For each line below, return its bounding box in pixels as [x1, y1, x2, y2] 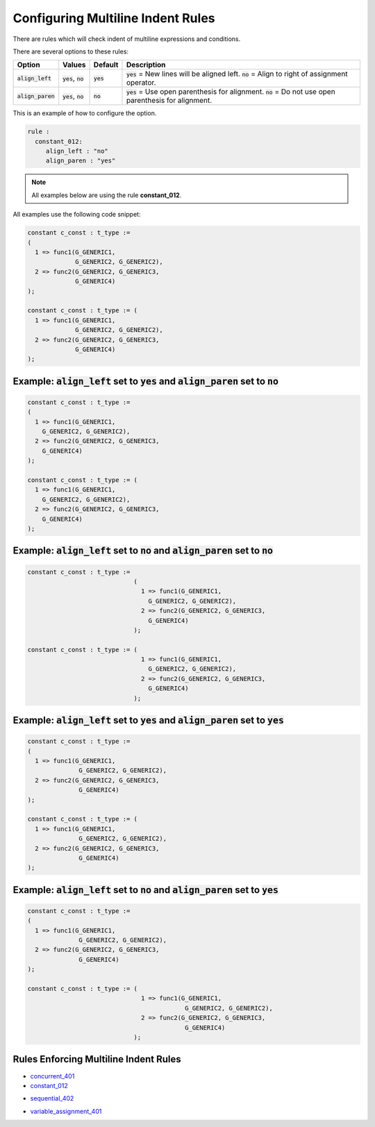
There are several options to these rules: [12, 47, 128, 56]
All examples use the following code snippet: [12, 210, 141, 219]
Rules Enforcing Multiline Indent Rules [12, 1053, 182, 1065]
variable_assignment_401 [30, 1107, 102, 1115]
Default [93, 60, 119, 69]
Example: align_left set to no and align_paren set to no [12, 545, 274, 557]
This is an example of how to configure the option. [12, 109, 157, 117]
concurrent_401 [30, 1071, 75, 1080]
